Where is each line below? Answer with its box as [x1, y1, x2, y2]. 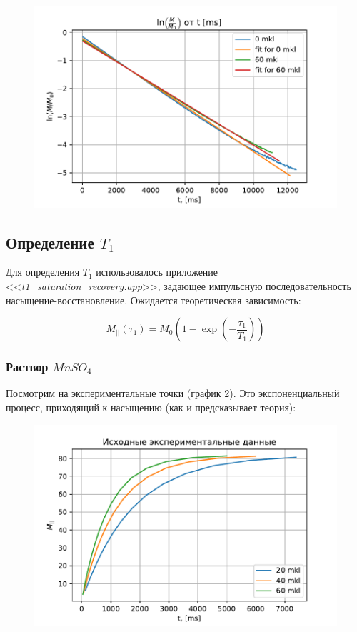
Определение [6, 231, 94, 253]
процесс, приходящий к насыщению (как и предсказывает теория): [6, 400, 296, 415]
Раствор [6, 358, 49, 376]
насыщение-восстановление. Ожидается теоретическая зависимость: [6, 292, 301, 307]
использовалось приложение [96, 264, 218, 279]
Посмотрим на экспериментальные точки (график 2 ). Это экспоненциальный [6, 386, 340, 401]
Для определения [6, 264, 80, 279]
